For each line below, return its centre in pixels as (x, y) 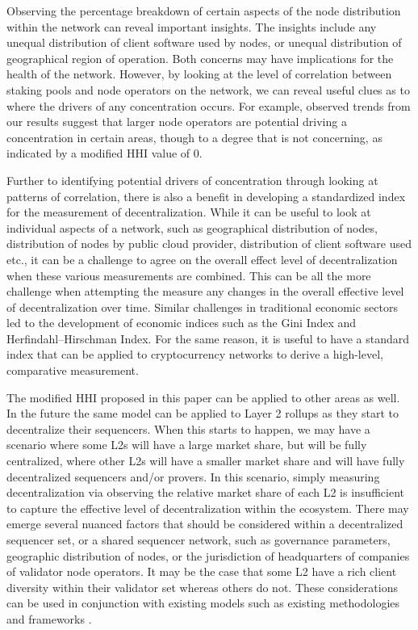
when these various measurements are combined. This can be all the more (189, 275)
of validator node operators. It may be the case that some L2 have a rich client (202, 571)
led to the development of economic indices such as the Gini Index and (182, 323)
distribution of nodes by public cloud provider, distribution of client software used (209, 244)
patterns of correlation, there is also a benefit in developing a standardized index (206, 196)
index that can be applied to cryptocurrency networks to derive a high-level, (195, 354)
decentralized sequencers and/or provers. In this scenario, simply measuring (193, 476)
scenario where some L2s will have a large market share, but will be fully (187, 445)
